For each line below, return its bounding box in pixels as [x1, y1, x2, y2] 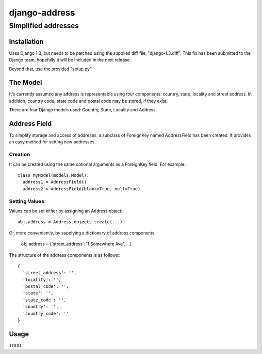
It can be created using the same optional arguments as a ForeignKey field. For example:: [9, 161, 187, 167]
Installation [9, 37, 44, 46]
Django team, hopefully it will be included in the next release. [9, 57, 131, 63]
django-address [9, 7, 75, 18]
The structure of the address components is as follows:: [9, 252, 121, 258]
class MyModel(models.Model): [17, 172, 90, 178]
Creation [9, 151, 30, 158]
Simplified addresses [9, 21, 79, 30]
